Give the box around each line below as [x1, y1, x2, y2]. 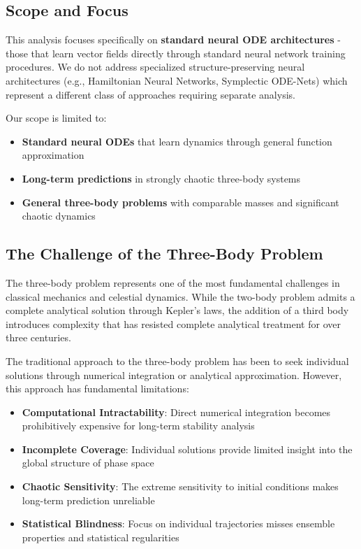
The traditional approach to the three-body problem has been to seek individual [6, 353, 349, 368]
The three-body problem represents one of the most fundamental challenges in [6, 275, 340, 290]
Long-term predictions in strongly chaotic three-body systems [22, 171, 301, 185]
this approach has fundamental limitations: [6, 381, 189, 396]
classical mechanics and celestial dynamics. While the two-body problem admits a [6, 289, 355, 304]
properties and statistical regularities [22, 529, 179, 544]
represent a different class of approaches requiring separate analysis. [6, 87, 295, 101]
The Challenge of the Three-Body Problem [6, 243, 323, 264]
